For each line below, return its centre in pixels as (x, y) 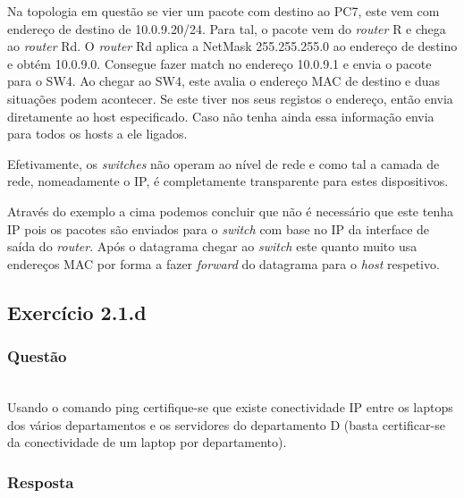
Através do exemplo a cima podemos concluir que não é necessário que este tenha (230, 211)
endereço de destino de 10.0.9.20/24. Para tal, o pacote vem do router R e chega (227, 28)
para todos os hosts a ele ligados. (97, 134)
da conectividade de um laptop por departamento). (147, 442)
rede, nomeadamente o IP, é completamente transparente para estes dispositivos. (228, 181)
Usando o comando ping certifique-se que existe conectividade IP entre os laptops (230, 406)
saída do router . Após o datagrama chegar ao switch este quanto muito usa (212, 246)
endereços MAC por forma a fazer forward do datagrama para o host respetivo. (224, 263)
